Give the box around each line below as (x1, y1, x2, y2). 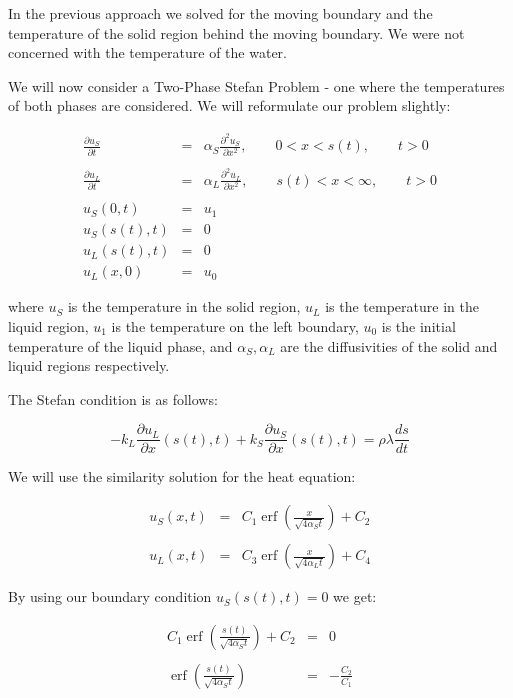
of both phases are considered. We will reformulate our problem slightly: (8, 95, 451, 116)
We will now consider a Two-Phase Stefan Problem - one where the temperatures (8, 75, 505, 96)
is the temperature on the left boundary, (111, 316, 359, 336)
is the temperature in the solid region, (67, 296, 301, 317)
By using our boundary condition (8, 586, 212, 607)
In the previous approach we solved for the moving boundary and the (8, 3, 433, 23)
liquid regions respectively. (8, 355, 170, 376)
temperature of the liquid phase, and (8, 335, 233, 356)
